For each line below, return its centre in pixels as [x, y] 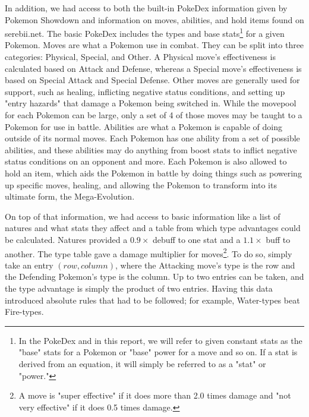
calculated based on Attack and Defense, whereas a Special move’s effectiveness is [153, 68]
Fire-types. [24, 312]
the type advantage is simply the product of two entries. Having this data [139, 288]
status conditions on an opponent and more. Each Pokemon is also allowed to [146, 161]
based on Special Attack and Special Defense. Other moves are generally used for [152, 80]
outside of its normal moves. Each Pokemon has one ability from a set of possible [152, 138]
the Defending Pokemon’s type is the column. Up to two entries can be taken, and [154, 277]
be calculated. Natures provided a [66, 239]
